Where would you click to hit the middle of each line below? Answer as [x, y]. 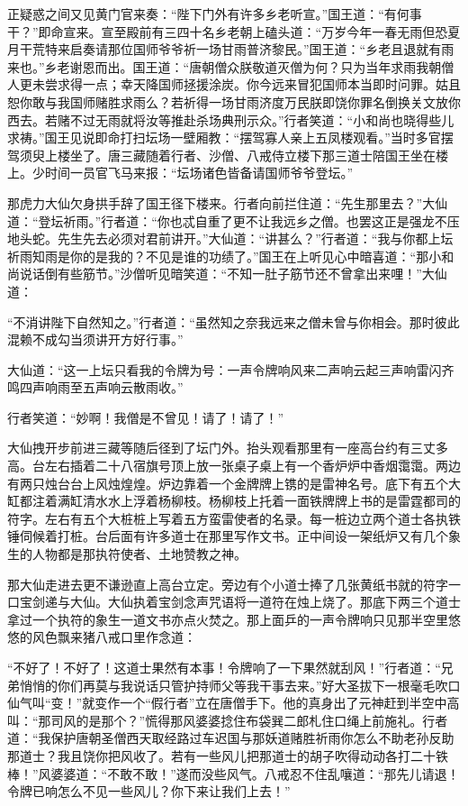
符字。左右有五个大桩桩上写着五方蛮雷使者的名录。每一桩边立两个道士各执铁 [234, 518]
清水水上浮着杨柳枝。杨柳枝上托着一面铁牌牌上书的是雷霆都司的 [271, 501]
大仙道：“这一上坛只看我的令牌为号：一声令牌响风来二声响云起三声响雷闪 [225, 369]
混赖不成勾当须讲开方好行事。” [95, 339]
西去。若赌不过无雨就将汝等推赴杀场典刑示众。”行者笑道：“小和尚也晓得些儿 [231, 119]
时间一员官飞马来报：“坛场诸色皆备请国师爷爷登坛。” [199, 173]
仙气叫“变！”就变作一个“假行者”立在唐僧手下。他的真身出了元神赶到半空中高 [234, 703]
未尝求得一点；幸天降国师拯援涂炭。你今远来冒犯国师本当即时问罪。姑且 [246, 84]
